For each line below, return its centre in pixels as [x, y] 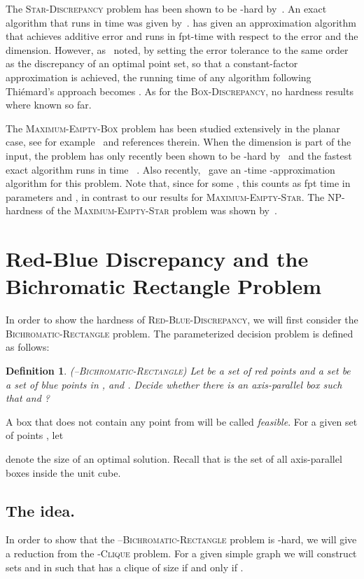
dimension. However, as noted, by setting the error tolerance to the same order [177, 49]
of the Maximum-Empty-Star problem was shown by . [161, 210]
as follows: [28, 347]
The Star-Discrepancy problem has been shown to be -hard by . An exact [166, 8]
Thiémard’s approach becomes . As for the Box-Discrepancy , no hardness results [180, 91]
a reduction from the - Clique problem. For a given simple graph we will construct [181, 553]
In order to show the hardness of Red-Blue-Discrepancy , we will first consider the [182, 320]
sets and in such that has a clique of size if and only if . [125, 567]
